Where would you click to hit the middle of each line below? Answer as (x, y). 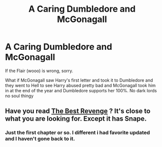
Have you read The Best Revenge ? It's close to (78, 111)
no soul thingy (19, 96)
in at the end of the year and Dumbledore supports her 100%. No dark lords (81, 90)
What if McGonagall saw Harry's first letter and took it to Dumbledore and (79, 80)
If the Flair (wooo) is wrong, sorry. (39, 71)
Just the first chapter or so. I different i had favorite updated (78, 133)
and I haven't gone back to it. (40, 139)
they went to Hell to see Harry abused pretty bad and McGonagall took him (81, 85)
